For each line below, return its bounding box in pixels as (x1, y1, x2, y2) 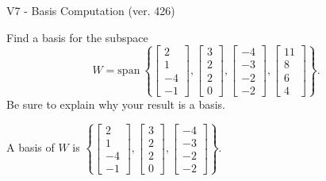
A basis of (6, 139, 55, 156)
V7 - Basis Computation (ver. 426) (6, 2, 175, 18)
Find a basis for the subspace (6, 29, 148, 45)
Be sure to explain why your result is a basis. (6, 95, 226, 112)
